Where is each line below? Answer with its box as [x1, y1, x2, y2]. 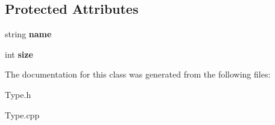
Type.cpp [5, 108, 40, 121]
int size [5, 47, 33, 60]
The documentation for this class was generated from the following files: [5, 68, 271, 81]
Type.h [5, 88, 31, 100]
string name [5, 28, 52, 40]
